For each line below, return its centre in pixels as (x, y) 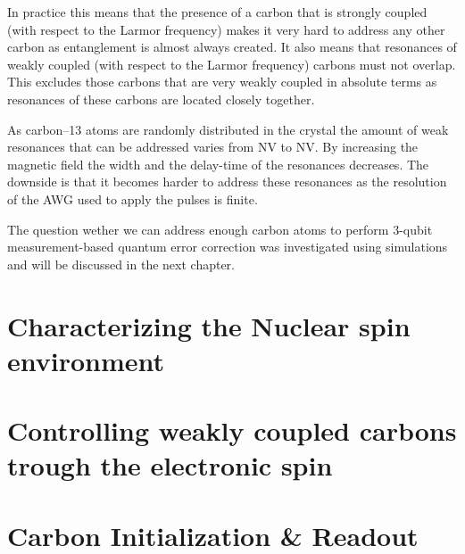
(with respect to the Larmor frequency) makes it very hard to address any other (226, 29)
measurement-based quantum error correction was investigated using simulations (228, 247)
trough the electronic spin (170, 465)
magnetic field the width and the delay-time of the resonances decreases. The (218, 164)
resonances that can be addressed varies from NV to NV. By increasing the (213, 147)
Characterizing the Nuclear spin (209, 325)
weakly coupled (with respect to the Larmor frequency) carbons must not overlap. (232, 64)
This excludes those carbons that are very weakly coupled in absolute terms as (222, 82)
